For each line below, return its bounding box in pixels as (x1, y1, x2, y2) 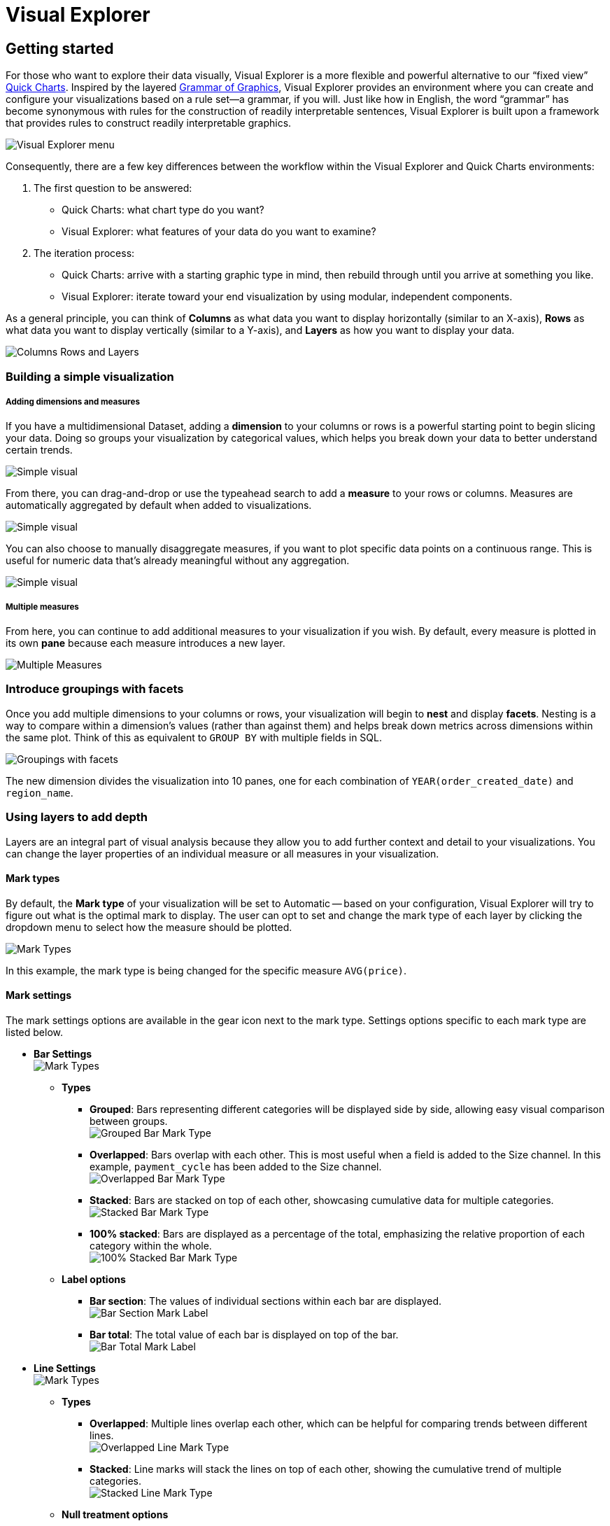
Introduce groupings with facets (6, 682, 184, 696)
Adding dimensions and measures (6, 396, 140, 407)
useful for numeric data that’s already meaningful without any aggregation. (6, 554, 350, 567)
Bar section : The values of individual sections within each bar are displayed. (90, 1295, 442, 1308)
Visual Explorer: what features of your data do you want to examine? (62, 225, 376, 238)
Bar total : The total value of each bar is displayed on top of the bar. (90, 1329, 399, 1341)
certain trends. (6, 444, 73, 456)
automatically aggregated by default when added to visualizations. (6, 499, 312, 512)
